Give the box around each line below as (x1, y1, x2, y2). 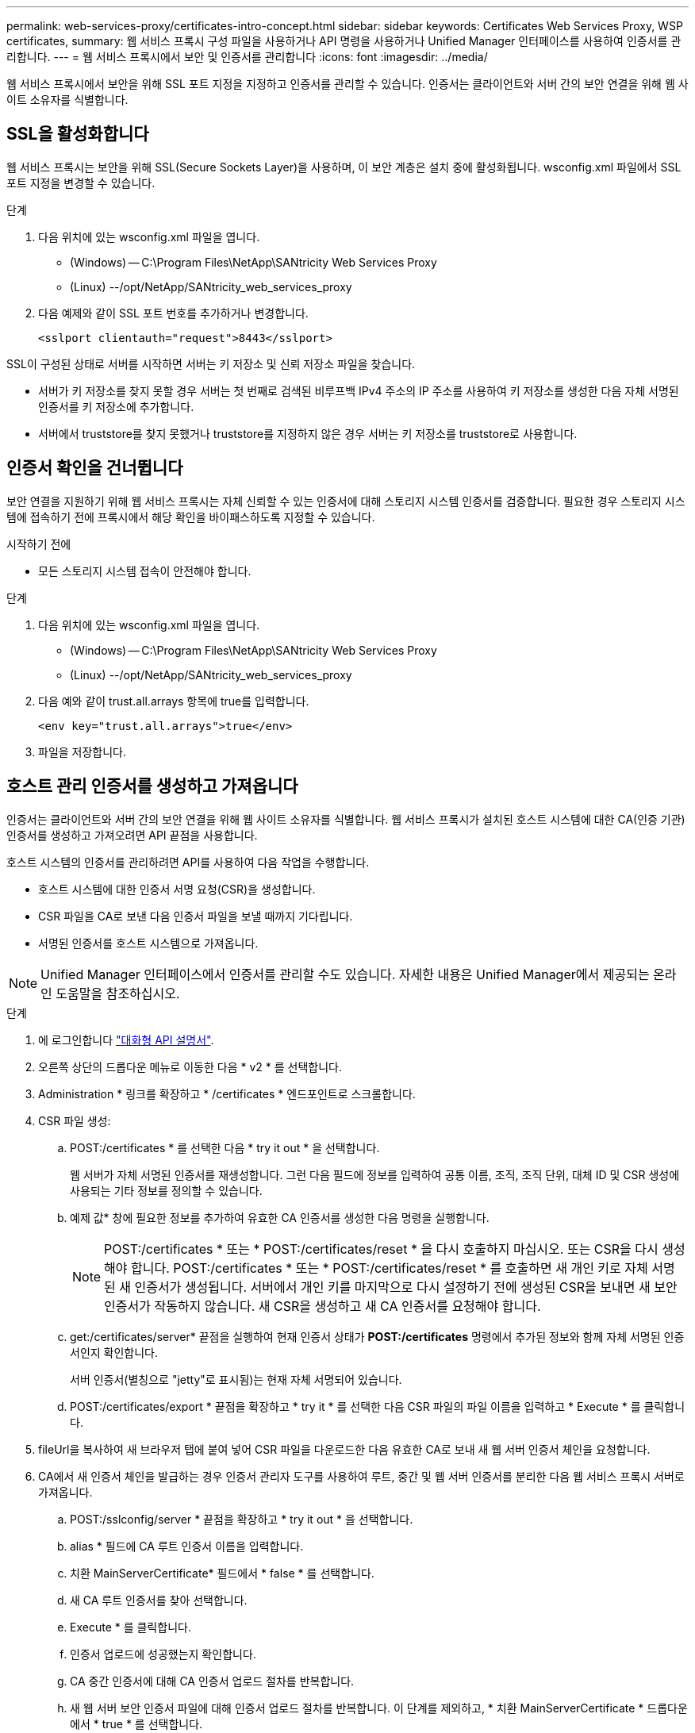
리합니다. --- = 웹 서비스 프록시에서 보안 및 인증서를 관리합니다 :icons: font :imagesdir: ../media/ (6, 50, 488, 63)
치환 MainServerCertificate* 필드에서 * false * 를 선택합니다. (70, 1566, 374, 1580)
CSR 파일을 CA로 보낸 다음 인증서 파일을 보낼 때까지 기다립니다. (38, 909, 353, 923)
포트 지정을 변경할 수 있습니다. (6, 175, 156, 190)
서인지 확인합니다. (70, 1345, 159, 1359)
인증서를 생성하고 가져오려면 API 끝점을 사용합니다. (6, 828, 258, 842)
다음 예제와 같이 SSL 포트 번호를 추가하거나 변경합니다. (38, 305, 309, 320)
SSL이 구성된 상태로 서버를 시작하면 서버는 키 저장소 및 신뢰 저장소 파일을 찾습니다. (6, 356, 416, 371)
